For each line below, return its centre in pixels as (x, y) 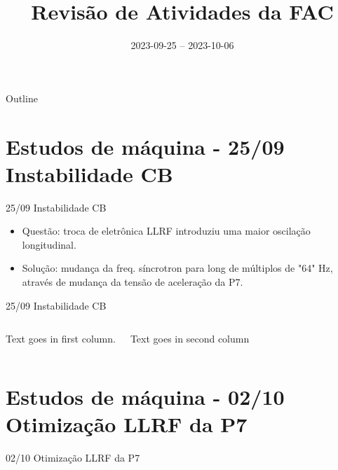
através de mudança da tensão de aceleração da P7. (133, 282)
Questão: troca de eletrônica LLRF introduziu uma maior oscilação (166, 231)
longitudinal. (49, 244)
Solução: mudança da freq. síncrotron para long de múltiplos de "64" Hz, (177, 268)
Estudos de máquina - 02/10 (145, 396)
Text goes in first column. (61, 339)
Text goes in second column (190, 339)
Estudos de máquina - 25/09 (145, 146)
